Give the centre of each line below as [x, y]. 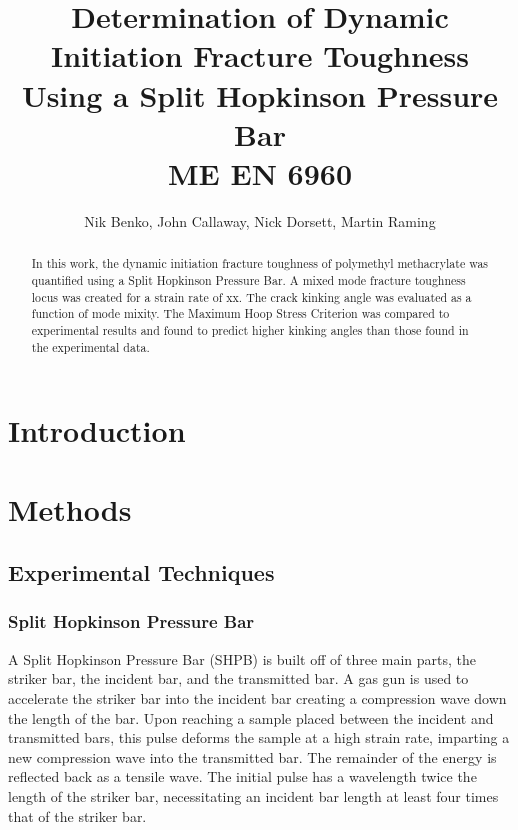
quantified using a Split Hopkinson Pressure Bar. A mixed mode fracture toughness [248, 279]
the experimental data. [90, 346]
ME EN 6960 [260, 172]
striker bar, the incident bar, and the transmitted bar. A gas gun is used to [238, 678]
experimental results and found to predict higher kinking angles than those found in [250, 329]
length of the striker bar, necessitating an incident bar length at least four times [253, 795]
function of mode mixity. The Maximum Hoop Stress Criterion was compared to [240, 313]
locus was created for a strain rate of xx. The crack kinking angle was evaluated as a [251, 296]
